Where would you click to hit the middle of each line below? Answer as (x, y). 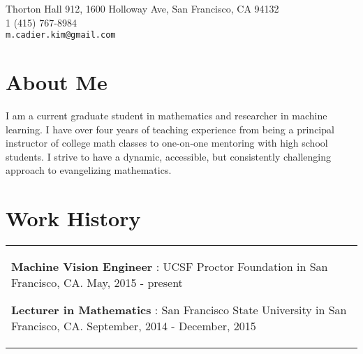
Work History (73, 218)
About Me (57, 82)
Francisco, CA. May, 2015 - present (97, 283)
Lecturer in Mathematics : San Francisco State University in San (179, 310)
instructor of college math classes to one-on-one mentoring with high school (167, 143)
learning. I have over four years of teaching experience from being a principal (170, 129)
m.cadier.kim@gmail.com (61, 35)
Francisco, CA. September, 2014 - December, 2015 (134, 326)
